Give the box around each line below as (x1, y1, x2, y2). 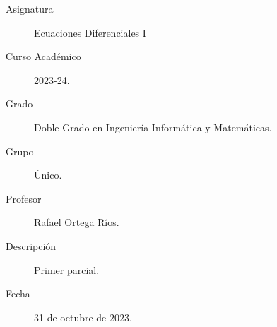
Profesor (6, 191, 42, 206)
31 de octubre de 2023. (34, 309, 132, 324)
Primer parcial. (34, 262, 100, 277)
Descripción (6, 238, 57, 253)
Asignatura (6, 1, 54, 16)
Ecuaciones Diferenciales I (34, 25, 146, 40)
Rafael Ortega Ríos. (34, 215, 119, 230)
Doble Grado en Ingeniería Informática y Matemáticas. (34, 119, 272, 134)
